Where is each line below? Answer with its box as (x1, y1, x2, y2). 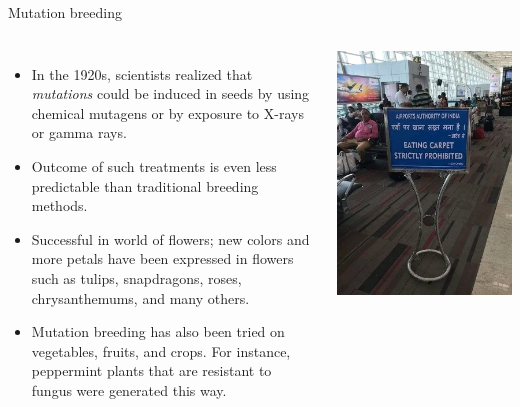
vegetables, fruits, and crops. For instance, (31, 340, 291, 361)
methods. (31, 195, 88, 216)
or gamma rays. (31, 122, 127, 143)
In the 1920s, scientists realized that (31, 63, 253, 84)
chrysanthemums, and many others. (31, 287, 250, 308)
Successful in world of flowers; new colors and (31, 228, 310, 249)
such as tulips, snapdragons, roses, (31, 267, 242, 288)
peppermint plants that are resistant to (31, 360, 272, 381)
